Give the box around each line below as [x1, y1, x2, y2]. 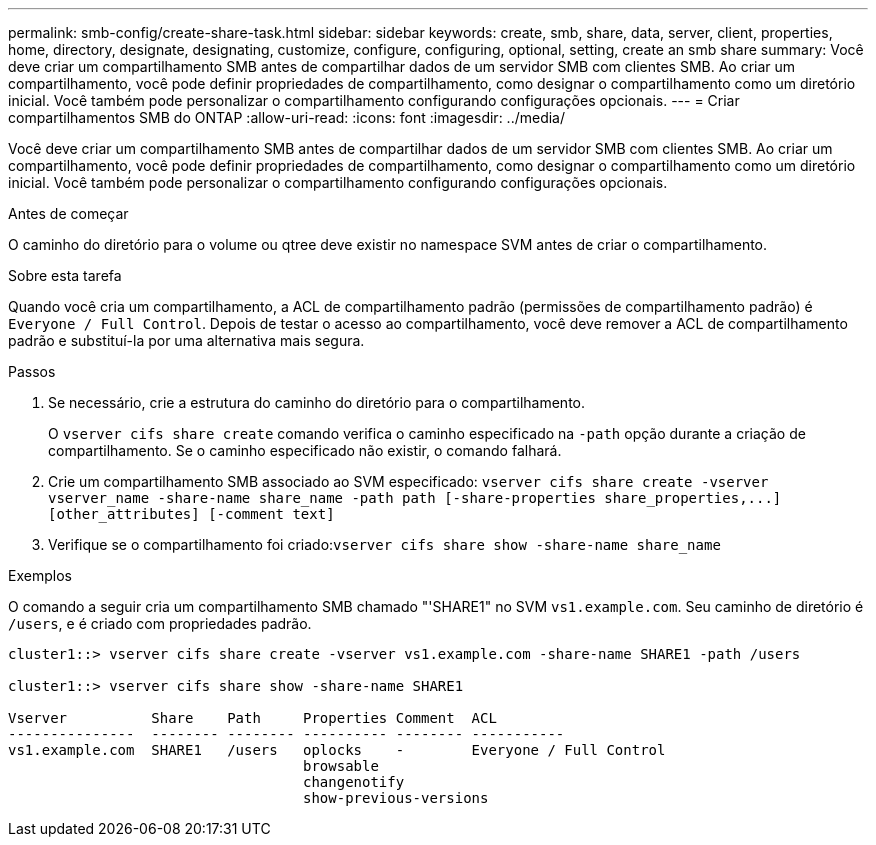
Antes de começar [8, 205, 129, 222]
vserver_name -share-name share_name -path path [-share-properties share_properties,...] [48, 490, 782, 506]
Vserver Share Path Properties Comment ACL [8, 710, 497, 726]
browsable [303, 758, 379, 774]
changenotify [303, 774, 405, 790]
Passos [8, 363, 56, 380]
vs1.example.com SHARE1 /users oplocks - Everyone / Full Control [8, 742, 666, 758]
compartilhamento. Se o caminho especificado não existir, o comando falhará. [48, 442, 562, 459]
